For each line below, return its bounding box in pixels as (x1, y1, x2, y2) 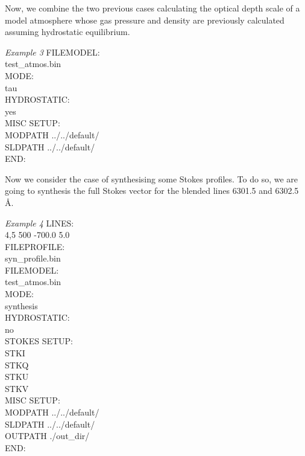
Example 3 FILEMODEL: (5, 45, 100, 58)
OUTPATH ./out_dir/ (5, 429, 90, 442)
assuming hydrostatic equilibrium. (5, 25, 130, 38)
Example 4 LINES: (5, 216, 74, 229)
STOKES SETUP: (5, 335, 74, 347)
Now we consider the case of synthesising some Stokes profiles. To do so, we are (5, 172, 298, 185)
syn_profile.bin (5, 252, 61, 265)
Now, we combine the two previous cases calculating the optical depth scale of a (5, 2, 300, 14)
